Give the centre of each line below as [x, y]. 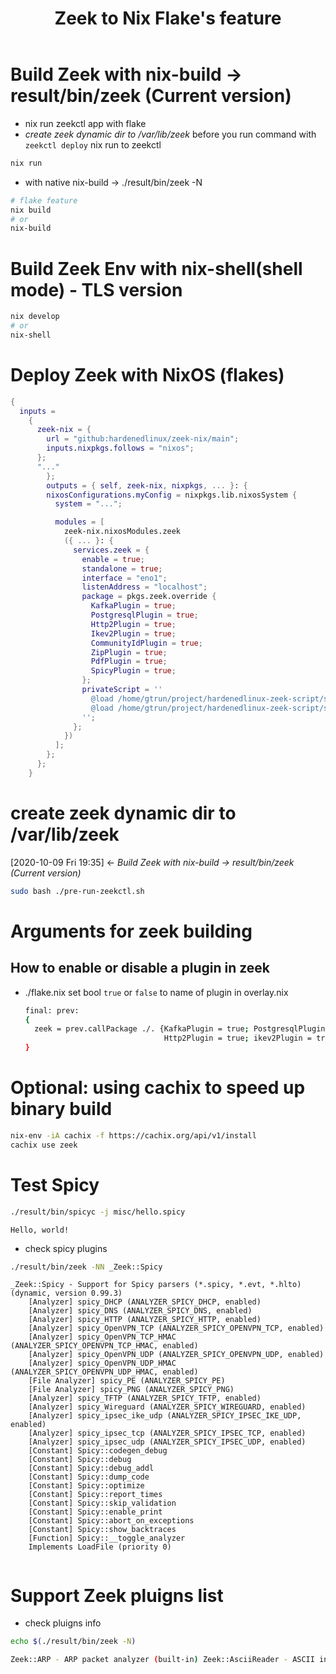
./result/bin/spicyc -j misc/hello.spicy [98, 1212]
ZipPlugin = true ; [129, 652]
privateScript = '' [122, 690]
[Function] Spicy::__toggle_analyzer [107, 1538]
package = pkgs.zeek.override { [149, 597]
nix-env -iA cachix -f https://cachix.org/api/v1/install [133, 1135]
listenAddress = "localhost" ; [144, 587]
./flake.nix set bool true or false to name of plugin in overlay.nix [156, 992]
